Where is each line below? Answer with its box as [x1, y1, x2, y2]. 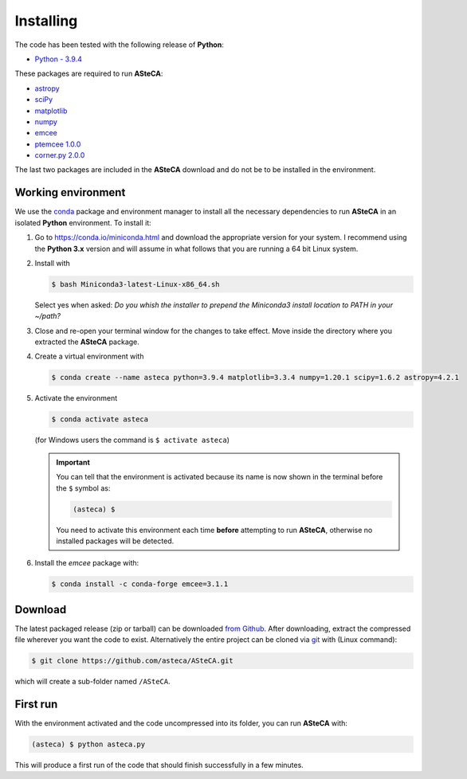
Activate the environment [34, 393, 118, 403]
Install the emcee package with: [34, 558, 139, 568]
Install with [34, 258, 71, 268]
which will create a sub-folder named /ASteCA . [14, 677, 171, 687]
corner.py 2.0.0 [34, 151, 85, 160]
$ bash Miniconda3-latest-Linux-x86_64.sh [51, 280, 220, 288]
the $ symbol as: [56, 483, 111, 493]
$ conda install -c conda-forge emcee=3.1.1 [51, 580, 229, 589]
